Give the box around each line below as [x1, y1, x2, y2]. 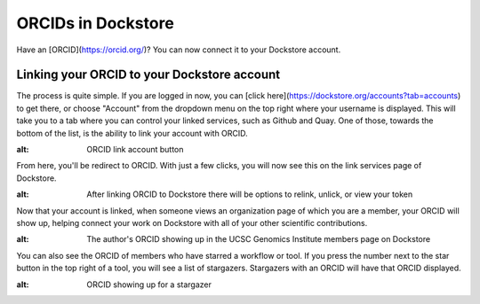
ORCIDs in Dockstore [16, 13, 175, 33]
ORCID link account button [86, 144, 184, 155]
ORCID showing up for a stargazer [86, 279, 212, 290]
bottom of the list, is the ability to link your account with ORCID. [16, 128, 248, 138]
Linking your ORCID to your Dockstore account [16, 67, 281, 82]
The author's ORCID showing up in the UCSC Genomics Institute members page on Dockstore [86, 234, 431, 245]
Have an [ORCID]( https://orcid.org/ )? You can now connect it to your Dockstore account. [16, 44, 341, 55]
